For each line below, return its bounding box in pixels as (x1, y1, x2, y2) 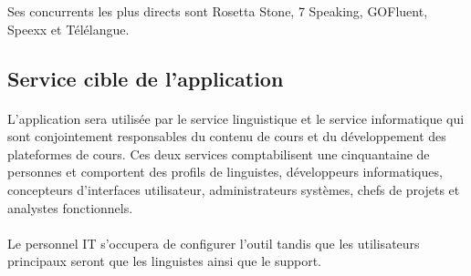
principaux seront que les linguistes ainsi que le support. (7, 251, 321, 271)
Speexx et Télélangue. (7, 19, 130, 38)
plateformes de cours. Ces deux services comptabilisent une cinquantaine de (7, 144, 430, 163)
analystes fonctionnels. (7, 198, 133, 217)
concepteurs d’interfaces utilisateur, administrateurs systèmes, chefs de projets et (7, 179, 460, 199)
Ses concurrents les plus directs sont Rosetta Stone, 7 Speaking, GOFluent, (7, 2, 428, 20)
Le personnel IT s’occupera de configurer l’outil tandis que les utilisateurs (7, 233, 420, 252)
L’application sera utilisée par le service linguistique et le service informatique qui (7, 108, 465, 128)
